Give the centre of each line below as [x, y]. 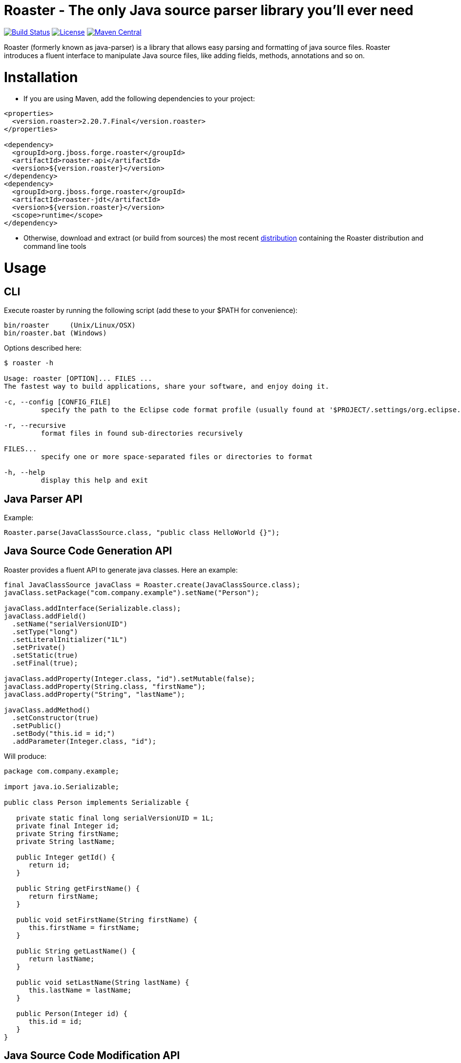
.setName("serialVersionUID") [70, 624]
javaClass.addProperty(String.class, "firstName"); [105, 686]
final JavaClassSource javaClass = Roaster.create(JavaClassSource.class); [152, 585]
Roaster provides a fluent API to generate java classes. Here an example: [121, 570]
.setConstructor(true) [55, 718]
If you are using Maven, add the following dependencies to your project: [139, 99]
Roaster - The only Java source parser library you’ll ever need [209, 10]
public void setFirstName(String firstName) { [107, 919]
